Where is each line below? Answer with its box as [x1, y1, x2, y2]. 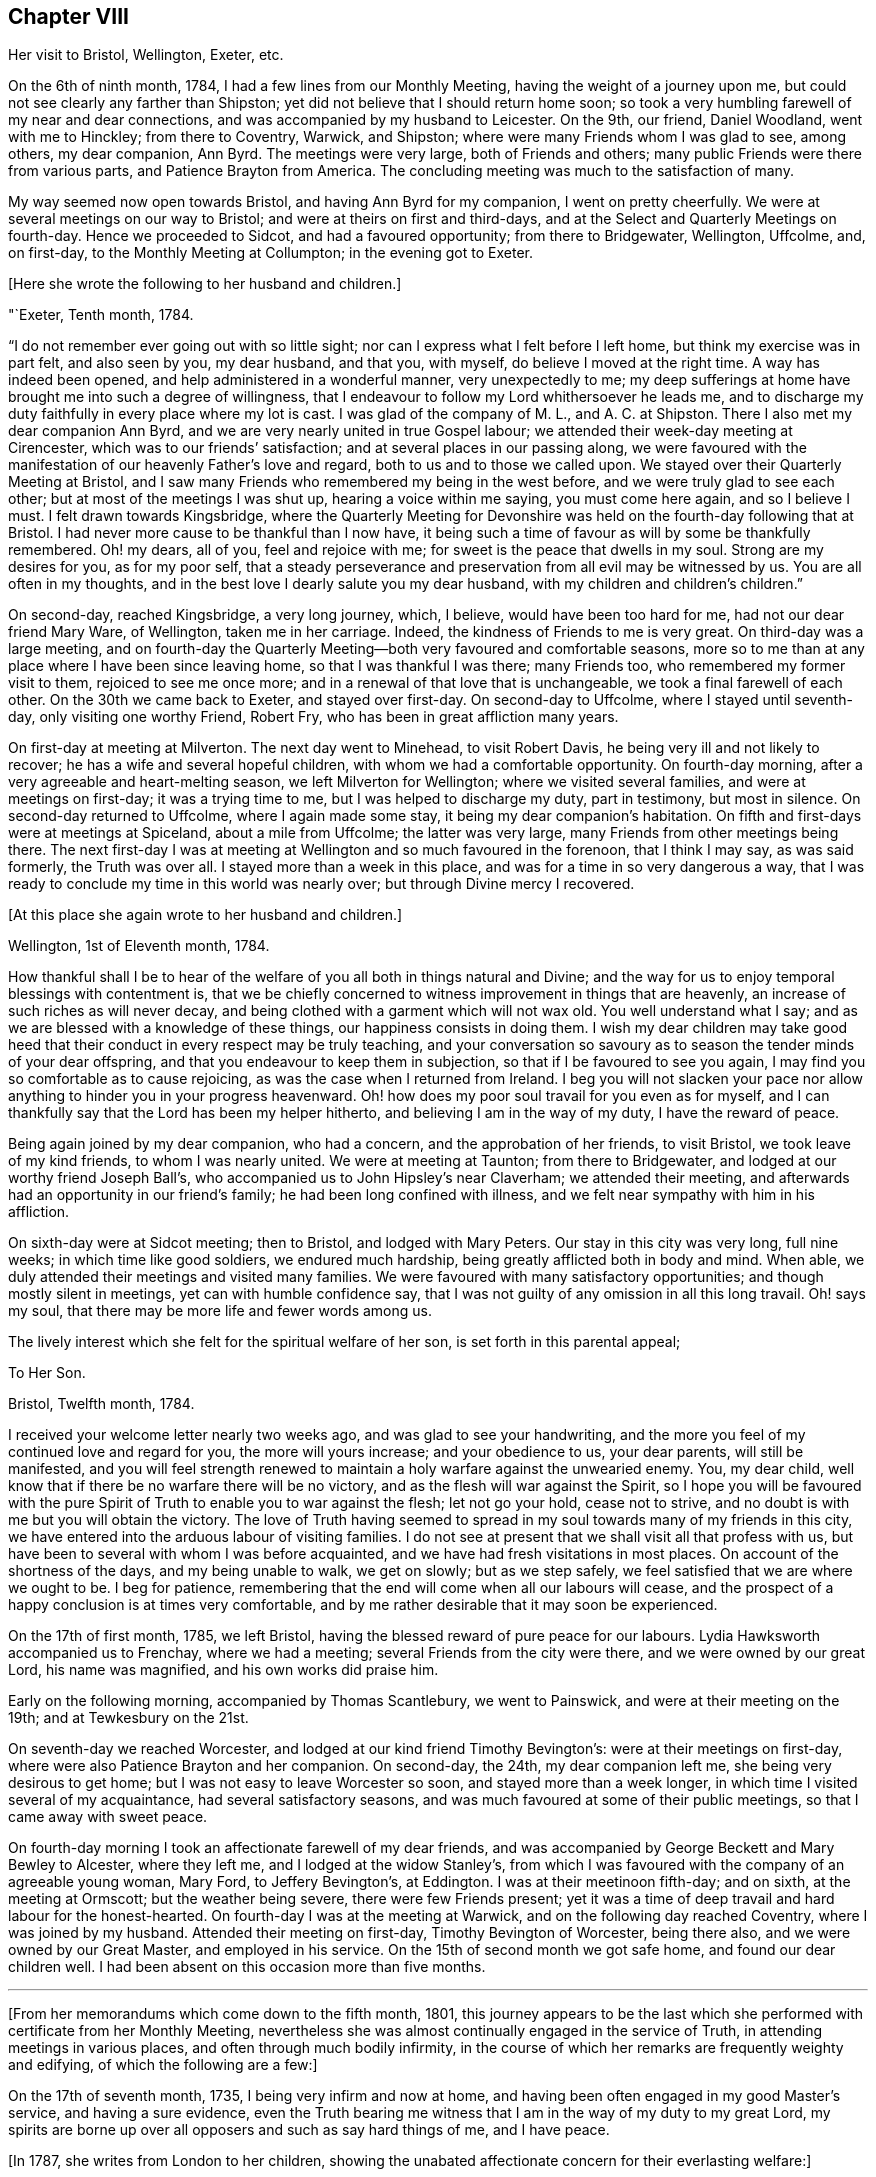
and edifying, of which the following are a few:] [8, 2056, 318, 2074]
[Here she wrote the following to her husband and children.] [8, 275, 402, 293]
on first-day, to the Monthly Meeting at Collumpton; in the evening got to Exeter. [8, 244, 533, 262]
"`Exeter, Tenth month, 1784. [8, 306, 194, 324]
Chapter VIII [8, 4, 129, 29]
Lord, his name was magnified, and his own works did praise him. [8, 1661, 439, 1679]
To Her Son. [8, 1364, 86, 1382]
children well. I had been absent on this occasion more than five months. [8, 1958, 486, 1976]
